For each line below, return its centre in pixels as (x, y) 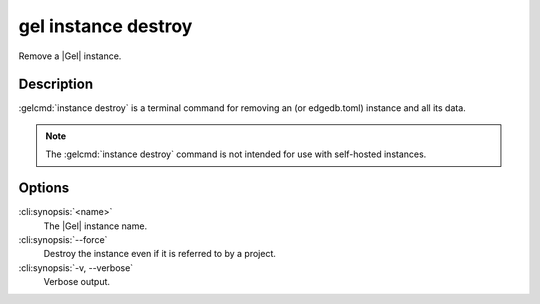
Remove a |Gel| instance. (70, 56)
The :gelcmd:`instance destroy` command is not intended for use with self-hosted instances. (236, 154)
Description (56, 84)
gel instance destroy (105, 26)
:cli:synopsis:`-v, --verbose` (76, 267)
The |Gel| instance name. (95, 226)
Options (44, 188)
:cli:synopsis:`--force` (63, 239)
